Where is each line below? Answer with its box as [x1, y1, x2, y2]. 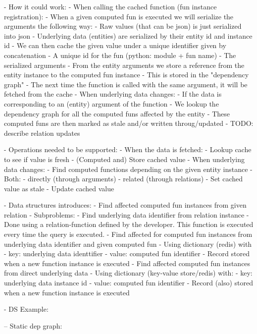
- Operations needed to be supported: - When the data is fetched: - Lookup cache [4, 144, 252, 155]
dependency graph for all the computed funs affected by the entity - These [4, 108, 230, 118]
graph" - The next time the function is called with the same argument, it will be [4, 79, 248, 89]
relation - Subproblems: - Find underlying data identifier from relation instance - [4, 209, 249, 220]
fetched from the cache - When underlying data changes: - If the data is [4, 89, 222, 99]
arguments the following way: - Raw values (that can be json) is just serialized [4, 21, 242, 31]
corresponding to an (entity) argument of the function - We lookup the [4, 98, 219, 109]
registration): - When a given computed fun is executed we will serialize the [4, 11, 234, 21]
